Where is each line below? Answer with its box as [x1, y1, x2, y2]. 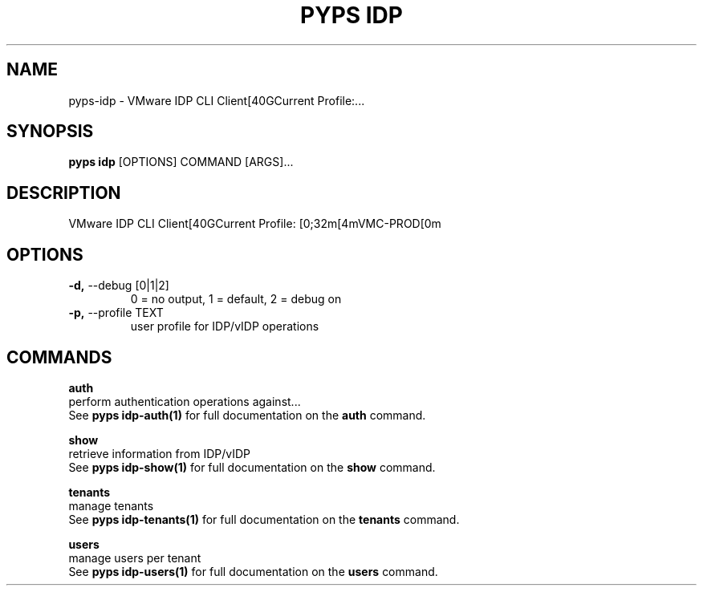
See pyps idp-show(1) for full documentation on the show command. [68, 460, 436, 474]
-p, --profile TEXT [68, 306, 164, 320]
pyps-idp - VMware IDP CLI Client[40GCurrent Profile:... [68, 93, 365, 107]
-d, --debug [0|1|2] [68, 278, 169, 293]
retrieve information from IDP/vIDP [68, 446, 250, 460]
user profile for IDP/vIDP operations [130, 319, 319, 334]
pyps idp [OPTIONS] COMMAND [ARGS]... [68, 155, 294, 169]
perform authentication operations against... [68, 394, 301, 408]
